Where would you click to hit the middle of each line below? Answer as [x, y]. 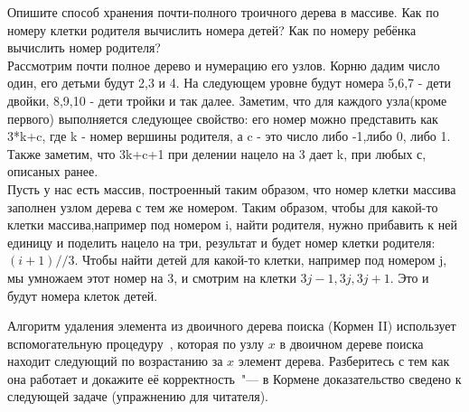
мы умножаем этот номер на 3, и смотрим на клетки [152, 277]
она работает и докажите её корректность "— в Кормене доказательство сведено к [234, 378]
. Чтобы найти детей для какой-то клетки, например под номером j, [261, 260]
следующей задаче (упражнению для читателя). [138, 396]
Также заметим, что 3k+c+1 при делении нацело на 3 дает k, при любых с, [217, 153]
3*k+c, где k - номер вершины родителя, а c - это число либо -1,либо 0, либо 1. [229, 136]
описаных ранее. [53, 171]
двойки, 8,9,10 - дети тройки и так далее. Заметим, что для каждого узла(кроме [227, 100]
